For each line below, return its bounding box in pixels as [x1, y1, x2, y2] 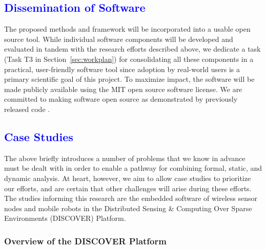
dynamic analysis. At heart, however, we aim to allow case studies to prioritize [4, 172, 251, 183]
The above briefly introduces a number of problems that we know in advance [4, 152, 245, 163]
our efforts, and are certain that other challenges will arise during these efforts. [4, 183, 252, 193]
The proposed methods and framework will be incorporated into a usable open [4, 24, 251, 34]
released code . [4, 103, 50, 114]
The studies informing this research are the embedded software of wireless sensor [4, 193, 258, 203]
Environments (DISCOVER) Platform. [4, 213, 126, 223]
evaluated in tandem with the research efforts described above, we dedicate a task [4, 43, 261, 54]
